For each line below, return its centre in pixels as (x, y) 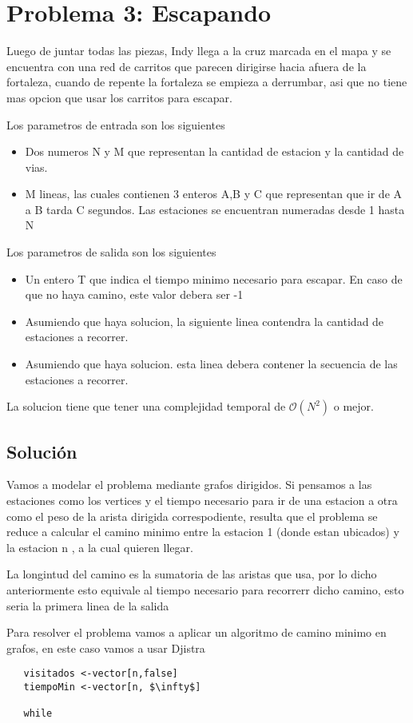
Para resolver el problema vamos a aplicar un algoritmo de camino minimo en (197, 632)
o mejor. (353, 406)
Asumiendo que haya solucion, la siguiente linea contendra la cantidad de (205, 321)
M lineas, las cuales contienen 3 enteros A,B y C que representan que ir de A (214, 194)
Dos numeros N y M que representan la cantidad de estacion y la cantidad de (214, 151)
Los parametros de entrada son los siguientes (116, 124)
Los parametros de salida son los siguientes (111, 252)
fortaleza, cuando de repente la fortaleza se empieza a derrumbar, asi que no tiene (207, 82)
